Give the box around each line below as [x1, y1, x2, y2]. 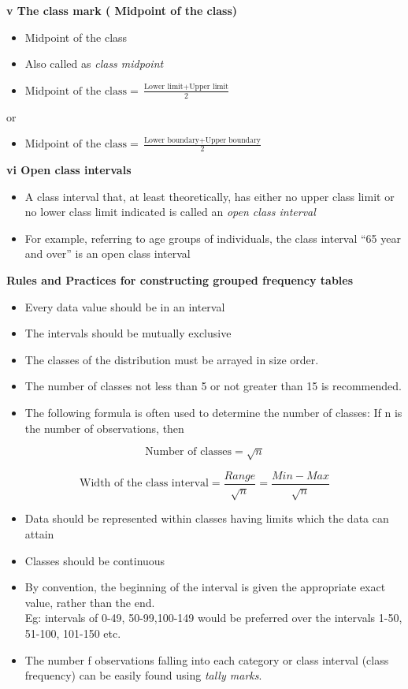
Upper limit [189, 83, 229, 91]
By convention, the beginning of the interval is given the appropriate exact [24, 579, 386, 595]
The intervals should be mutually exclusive [24, 325, 232, 341]
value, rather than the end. [24, 594, 155, 610]
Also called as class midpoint [24, 55, 164, 72]
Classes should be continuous [24, 552, 165, 568]
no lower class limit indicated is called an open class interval [24, 203, 316, 220]
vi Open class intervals [6, 162, 132, 178]
